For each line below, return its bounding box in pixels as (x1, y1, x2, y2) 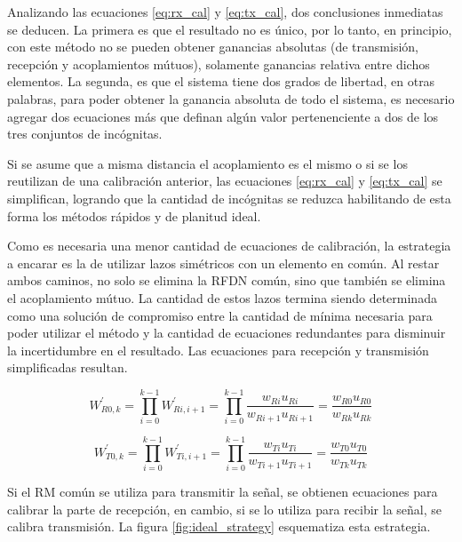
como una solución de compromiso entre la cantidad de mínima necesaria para (7, 306, 433, 324)
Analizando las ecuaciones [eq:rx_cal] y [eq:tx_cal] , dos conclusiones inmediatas (7, 3, 443, 20)
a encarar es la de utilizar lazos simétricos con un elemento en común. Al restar (7, 253, 440, 272)
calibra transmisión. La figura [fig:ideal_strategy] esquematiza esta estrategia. (7, 517, 431, 536)
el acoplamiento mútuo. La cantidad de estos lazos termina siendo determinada (7, 288, 437, 307)
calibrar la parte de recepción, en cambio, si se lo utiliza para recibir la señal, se (7, 499, 442, 518)
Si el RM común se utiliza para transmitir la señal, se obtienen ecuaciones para (7, 482, 438, 501)
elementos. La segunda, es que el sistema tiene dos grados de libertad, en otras (7, 72, 435, 91)
